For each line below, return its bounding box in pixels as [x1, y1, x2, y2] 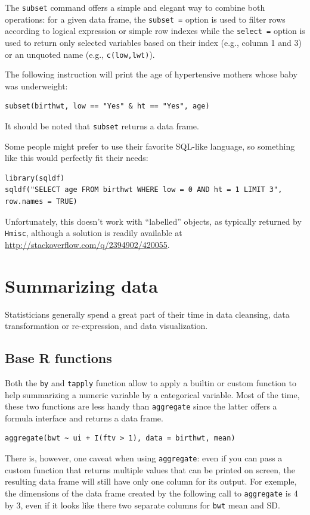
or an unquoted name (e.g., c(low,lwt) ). [5, 48, 155, 60]
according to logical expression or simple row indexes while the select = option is [5, 24, 305, 37]
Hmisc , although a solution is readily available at [5, 227, 182, 239]
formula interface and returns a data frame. [5, 411, 163, 424]
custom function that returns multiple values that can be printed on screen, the [5, 463, 295, 476]
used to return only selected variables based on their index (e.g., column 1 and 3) [5, 36, 302, 48]
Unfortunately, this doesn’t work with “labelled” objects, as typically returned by [5, 215, 302, 227]
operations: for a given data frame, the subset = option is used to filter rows [5, 13, 286, 25]
